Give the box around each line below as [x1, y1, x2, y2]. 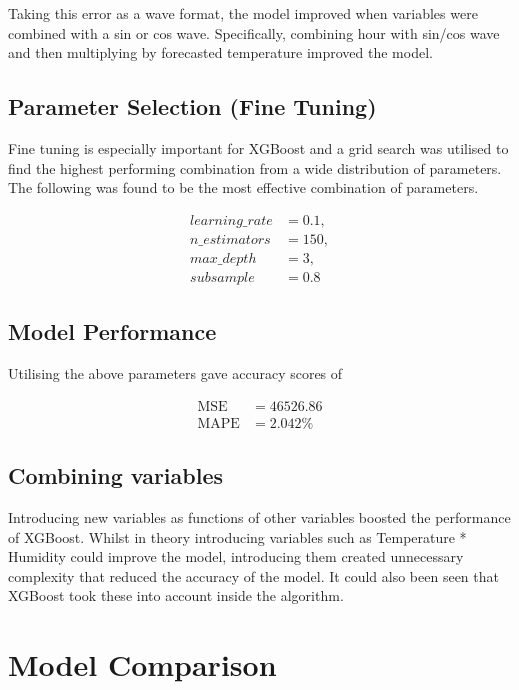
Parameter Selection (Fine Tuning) [8, 91, 377, 122]
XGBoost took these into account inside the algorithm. [8, 585, 344, 606]
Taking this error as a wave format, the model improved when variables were [8, 3, 478, 23]
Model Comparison [8, 644, 277, 685]
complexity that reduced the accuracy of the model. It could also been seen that [8, 565, 499, 586]
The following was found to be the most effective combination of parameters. [8, 177, 479, 198]
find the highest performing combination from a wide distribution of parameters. [8, 157, 502, 178]
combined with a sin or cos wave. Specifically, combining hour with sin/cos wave [8, 22, 500, 43]
